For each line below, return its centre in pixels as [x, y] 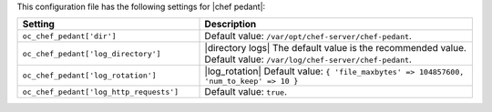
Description [231, 25]
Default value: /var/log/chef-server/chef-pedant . [308, 59]
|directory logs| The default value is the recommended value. [335, 48]
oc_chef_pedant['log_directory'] [92, 53]
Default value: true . [246, 92]
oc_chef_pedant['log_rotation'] [89, 76]
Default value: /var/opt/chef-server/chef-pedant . [308, 36]
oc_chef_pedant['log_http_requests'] [101, 92]
